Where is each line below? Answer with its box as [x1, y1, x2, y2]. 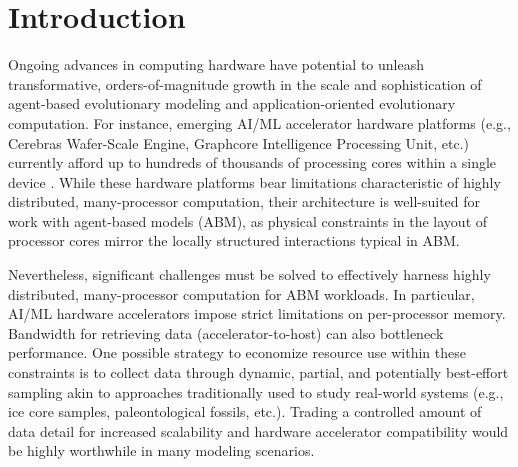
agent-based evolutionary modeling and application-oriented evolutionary [8, 93, 456, 114]
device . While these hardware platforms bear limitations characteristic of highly [8, 171, 501, 192]
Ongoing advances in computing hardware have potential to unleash [8, 54, 424, 75]
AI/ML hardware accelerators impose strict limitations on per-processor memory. [8, 303, 506, 324]
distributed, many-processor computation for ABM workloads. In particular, [8, 283, 475, 304]
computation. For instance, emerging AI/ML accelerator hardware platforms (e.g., [8, 112, 511, 133]
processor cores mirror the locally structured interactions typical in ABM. [8, 230, 460, 251]
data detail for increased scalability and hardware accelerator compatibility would [8, 420, 509, 441]
